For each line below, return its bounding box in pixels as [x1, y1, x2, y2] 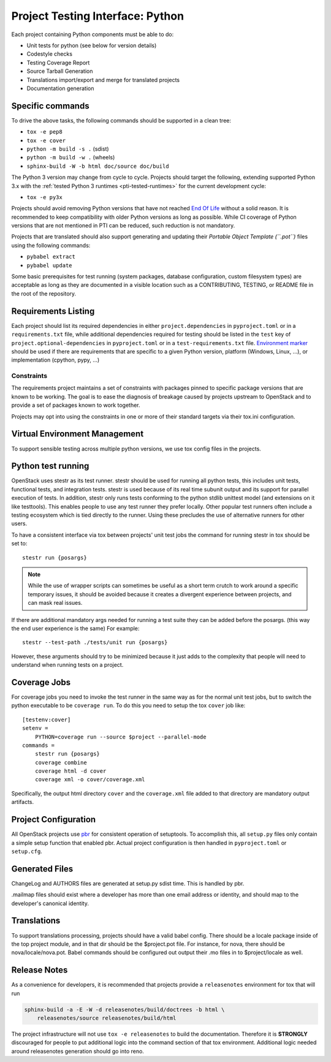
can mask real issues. [28, 599, 83, 607]
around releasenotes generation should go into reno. [11, 1047, 144, 1055]
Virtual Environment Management [11, 429, 144, 439]
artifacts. [11, 798, 34, 806]
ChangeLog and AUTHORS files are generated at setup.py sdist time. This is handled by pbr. [11, 879, 245, 887]
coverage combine [34, 759, 87, 766]
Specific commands [11, 101, 89, 111]
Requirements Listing [11, 306, 95, 316]
